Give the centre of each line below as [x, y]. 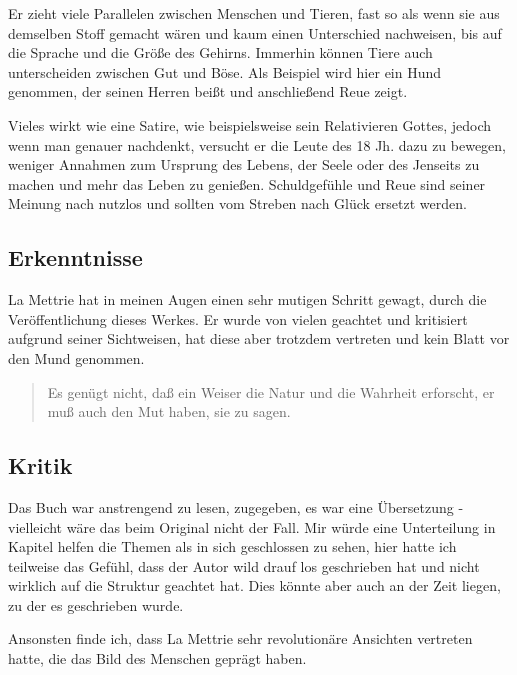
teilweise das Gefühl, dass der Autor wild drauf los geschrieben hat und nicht [244, 565]
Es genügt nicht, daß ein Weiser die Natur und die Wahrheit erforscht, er [271, 391]
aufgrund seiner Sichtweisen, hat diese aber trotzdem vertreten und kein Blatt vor [259, 338]
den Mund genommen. [76, 357]
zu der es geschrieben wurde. [96, 604]
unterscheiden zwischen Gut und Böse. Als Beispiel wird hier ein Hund [225, 71]
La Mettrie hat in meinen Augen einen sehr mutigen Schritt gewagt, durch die [247, 299]
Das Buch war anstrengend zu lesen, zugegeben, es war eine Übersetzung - [236, 506]
